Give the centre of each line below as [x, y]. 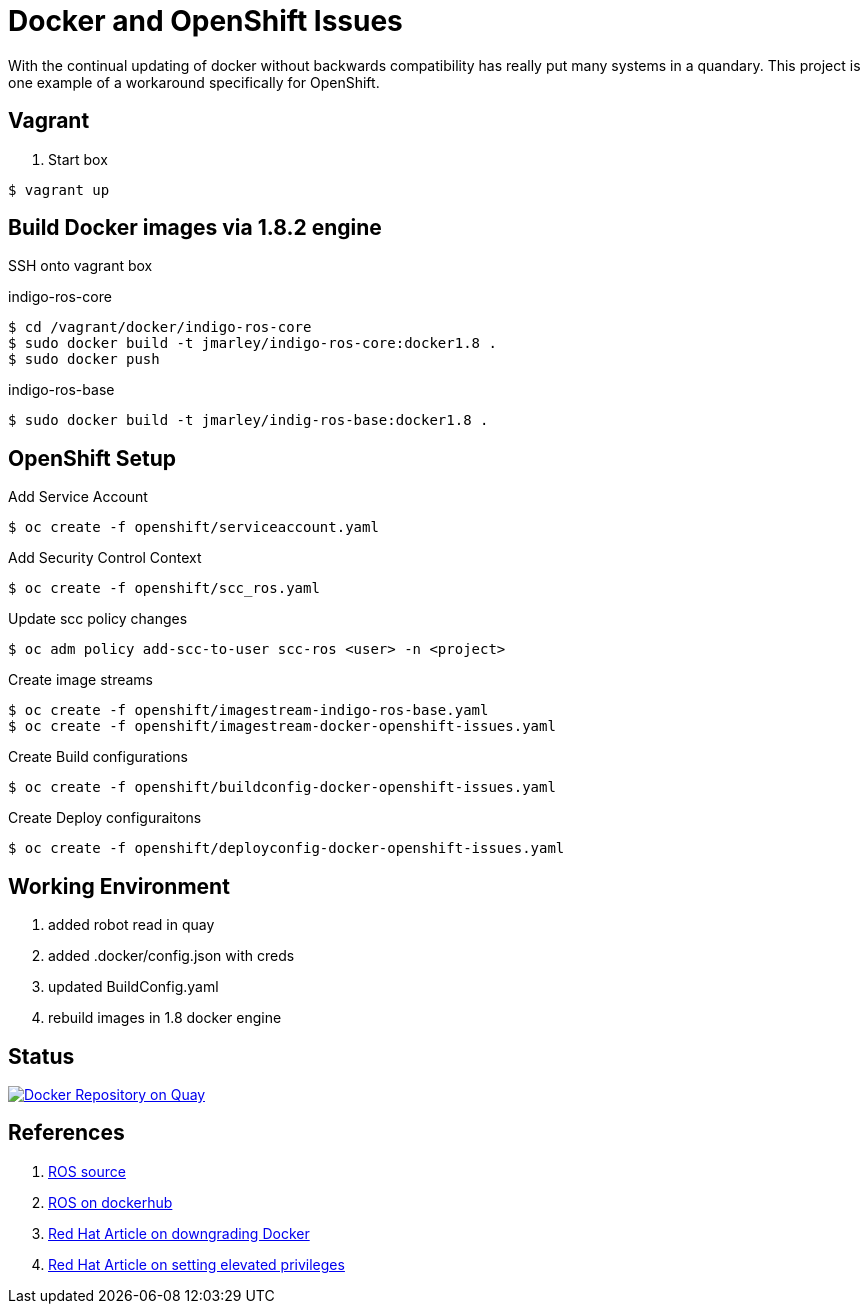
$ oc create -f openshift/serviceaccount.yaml [193, 527]
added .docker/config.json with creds [171, 956]
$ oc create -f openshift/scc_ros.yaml [164, 588]
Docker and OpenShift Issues [205, 21]
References [66, 1133]
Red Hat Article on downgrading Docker [179, 1233]
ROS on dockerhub [110, 1202]
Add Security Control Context [105, 558]
